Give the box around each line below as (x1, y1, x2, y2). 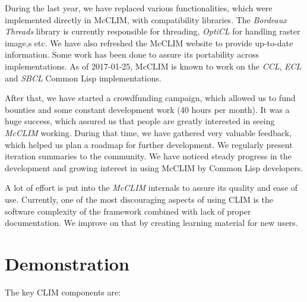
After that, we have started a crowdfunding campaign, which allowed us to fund (5, 92, 296, 104)
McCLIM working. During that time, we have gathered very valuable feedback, (5, 126, 292, 139)
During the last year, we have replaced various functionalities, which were (5, 2, 273, 14)
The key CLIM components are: (5, 285, 121, 298)
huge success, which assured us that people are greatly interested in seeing (5, 115, 275, 127)
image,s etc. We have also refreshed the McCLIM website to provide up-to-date (5, 36, 293, 49)
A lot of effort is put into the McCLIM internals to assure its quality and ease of (5, 181, 298, 194)
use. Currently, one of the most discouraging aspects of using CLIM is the (5, 193, 273, 205)
